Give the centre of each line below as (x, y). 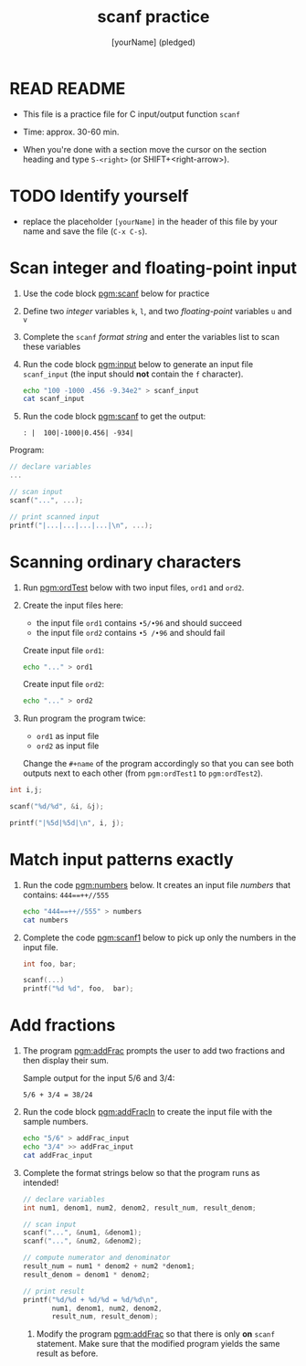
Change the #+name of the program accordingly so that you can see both (158, 764)
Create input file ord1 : (63, 650)
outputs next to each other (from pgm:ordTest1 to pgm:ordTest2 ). (142, 773)
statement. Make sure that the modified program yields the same (158, 1344)
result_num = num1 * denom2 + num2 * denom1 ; (109, 1266)
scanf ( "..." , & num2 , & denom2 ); (82, 1241)
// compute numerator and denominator (96, 1258)
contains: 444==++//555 (66, 895)
